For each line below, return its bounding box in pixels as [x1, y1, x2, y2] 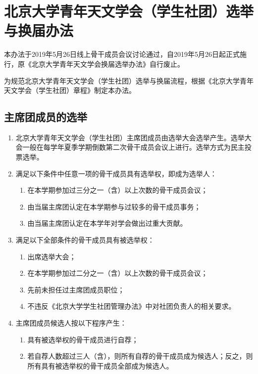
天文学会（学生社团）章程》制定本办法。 [4, 85, 136, 95]
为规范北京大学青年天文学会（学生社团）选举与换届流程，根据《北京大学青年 [4, 75, 254, 85]
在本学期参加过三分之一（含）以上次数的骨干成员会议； [27, 185, 208, 195]
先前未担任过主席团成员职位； [27, 284, 125, 294]
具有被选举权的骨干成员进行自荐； [27, 334, 139, 344]
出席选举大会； [27, 251, 76, 261]
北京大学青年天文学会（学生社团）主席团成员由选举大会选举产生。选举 [15, 132, 245, 142]
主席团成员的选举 [4, 109, 87, 125]
